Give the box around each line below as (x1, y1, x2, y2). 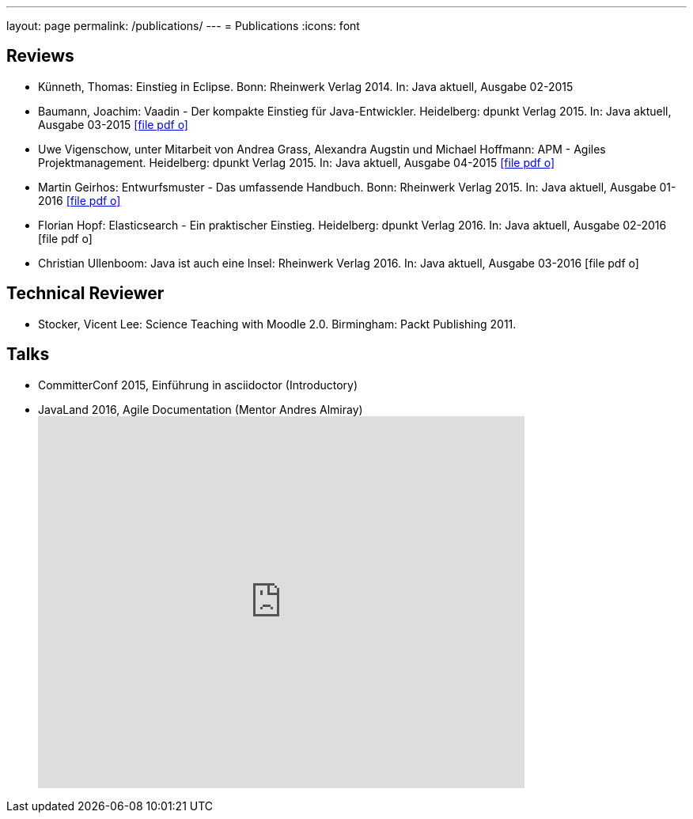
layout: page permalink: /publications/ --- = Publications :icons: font (6, 19, 360, 32)
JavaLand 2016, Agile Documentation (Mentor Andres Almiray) (38, 402, 363, 416)
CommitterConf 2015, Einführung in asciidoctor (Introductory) (38, 377, 358, 392)
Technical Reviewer (6, 283, 165, 304)
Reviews (6, 46, 74, 66)
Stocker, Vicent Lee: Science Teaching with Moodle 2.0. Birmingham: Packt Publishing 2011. (38, 317, 517, 331)
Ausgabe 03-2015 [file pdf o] (38, 117, 188, 131)
